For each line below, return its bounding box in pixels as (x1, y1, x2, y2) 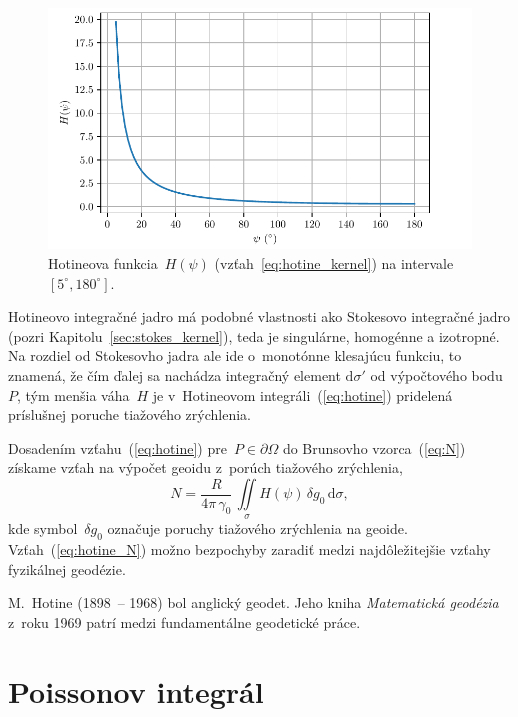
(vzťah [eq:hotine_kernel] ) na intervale (214, 253, 454, 274)
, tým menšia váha (17, 384, 130, 405)
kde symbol (8, 518, 78, 539)
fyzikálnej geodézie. (8, 558, 126, 579)
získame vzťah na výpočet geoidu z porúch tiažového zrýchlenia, (8, 457, 403, 478)
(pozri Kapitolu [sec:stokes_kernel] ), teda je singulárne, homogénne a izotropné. (8, 325, 500, 346)
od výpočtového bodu (370, 365, 503, 386)
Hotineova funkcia (48, 253, 158, 274)
